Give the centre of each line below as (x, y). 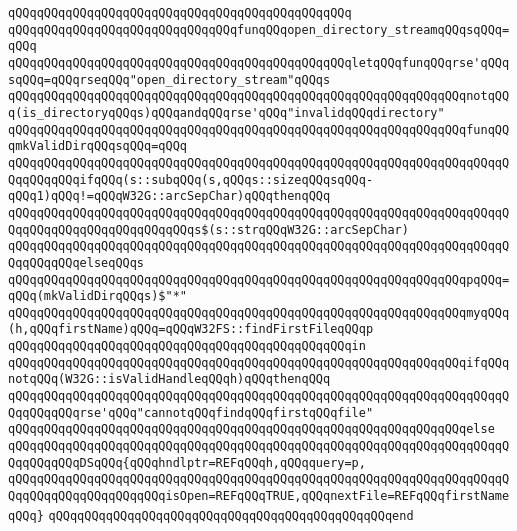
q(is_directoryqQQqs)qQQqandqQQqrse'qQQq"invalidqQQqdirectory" (226, 112)
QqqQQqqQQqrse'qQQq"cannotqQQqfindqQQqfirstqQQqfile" (191, 412)
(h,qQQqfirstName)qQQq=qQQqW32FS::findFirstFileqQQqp (191, 329)
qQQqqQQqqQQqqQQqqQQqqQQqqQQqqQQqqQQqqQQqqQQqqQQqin (187, 346)
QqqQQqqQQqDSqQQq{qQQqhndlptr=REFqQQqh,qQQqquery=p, (187, 462)
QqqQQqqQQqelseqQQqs (76, 262)
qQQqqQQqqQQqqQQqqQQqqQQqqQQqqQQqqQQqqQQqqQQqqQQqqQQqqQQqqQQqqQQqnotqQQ (259, 96)
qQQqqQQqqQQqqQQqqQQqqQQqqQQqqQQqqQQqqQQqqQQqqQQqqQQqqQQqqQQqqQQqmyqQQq (259, 312)
